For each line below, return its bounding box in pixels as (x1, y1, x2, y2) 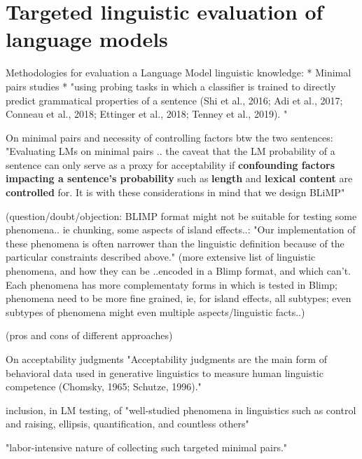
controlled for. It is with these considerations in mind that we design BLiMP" (6, 185, 345, 200)
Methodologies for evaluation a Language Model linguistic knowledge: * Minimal (6, 65, 351, 80)
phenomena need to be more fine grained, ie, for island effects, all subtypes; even (6, 291, 351, 306)
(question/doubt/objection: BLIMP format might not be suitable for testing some (6, 208, 357, 223)
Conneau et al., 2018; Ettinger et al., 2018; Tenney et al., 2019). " (6, 107, 288, 121)
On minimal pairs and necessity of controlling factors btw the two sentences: (6, 130, 333, 144)
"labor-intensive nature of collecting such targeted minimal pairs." (6, 439, 288, 454)
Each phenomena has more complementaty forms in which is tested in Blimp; (6, 277, 338, 292)
